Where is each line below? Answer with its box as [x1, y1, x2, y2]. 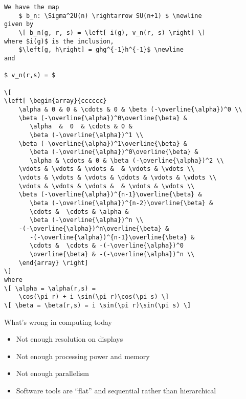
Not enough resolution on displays [16, 334, 123, 344]
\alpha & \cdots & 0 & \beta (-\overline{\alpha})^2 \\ [30, 157, 224, 164]
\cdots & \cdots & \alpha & [30, 208, 129, 215]
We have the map [4, 4, 59, 11]
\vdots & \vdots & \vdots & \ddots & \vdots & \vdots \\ [18, 174, 217, 182]
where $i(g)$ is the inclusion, [4, 37, 114, 45]
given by [4, 20, 34, 28]
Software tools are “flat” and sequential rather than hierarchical [16, 385, 216, 395]
